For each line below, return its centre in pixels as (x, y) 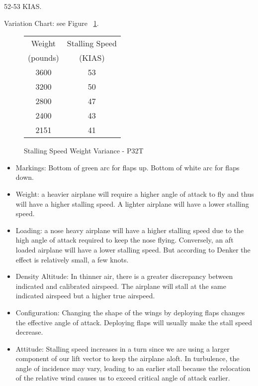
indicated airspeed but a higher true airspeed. (85, 296)
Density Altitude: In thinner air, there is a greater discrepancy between (124, 276)
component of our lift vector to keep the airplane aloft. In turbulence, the (128, 358)
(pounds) (43, 58)
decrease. (29, 332)
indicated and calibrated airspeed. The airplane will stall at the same (121, 286)
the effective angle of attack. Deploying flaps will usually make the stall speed (134, 322)
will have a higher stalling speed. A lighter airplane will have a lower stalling (132, 203)
